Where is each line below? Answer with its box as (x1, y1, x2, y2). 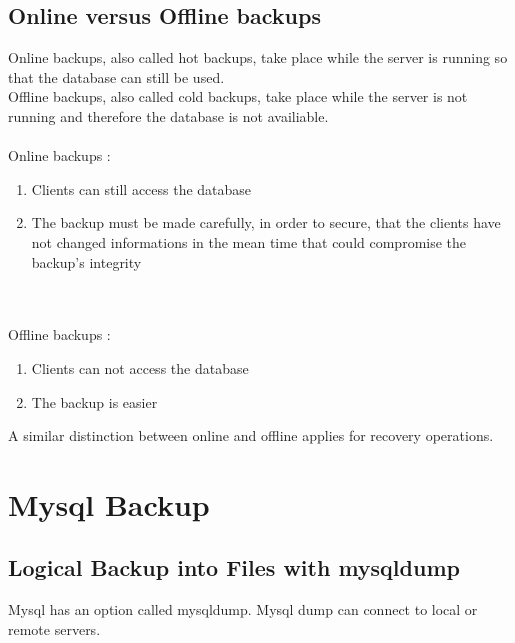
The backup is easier (31, 391, 158, 412)
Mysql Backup (8, 483, 210, 524)
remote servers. (8, 618, 101, 639)
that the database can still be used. (8, 66, 225, 87)
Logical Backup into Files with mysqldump (8, 552, 460, 583)
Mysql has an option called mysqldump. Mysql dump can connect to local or (8, 599, 478, 620)
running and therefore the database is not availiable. (8, 105, 329, 126)
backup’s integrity (31, 251, 142, 272)
